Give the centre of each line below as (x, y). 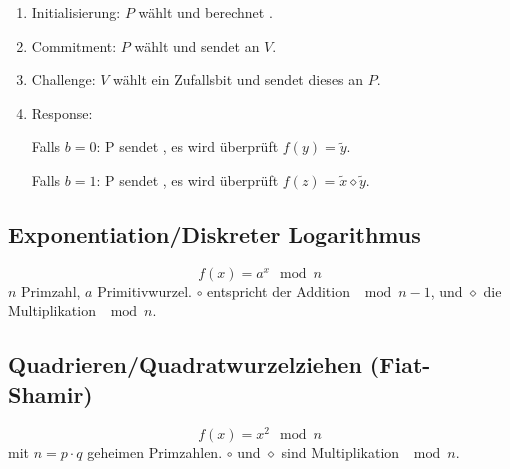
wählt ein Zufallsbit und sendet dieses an (238, 79)
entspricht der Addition (278, 290)
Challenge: (63, 79)
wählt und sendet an (197, 45)
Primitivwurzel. (144, 290)
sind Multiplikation (340, 451)
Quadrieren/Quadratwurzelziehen (185, 364)
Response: (62, 112)
